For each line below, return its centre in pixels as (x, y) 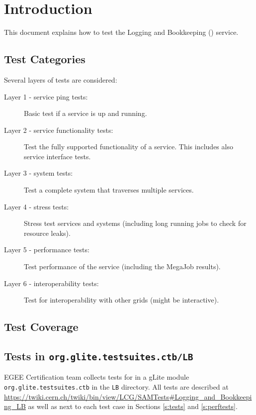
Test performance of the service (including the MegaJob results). (122, 266)
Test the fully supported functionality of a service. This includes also (128, 147)
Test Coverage (41, 327)
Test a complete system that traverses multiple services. (109, 190)
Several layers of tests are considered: (61, 79)
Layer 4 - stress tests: (37, 206)
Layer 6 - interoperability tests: (51, 283)
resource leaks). (47, 233)
